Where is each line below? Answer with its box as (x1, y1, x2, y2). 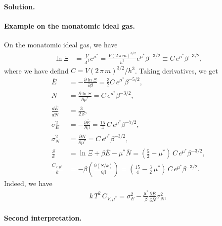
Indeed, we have (4, 178, 52, 188)
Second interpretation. (4, 212, 82, 223)
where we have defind (4, 65, 69, 75)
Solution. (4, 1, 35, 11)
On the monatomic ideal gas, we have (4, 39, 118, 50)
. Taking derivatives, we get (134, 65, 218, 75)
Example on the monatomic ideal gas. (4, 21, 135, 31)
